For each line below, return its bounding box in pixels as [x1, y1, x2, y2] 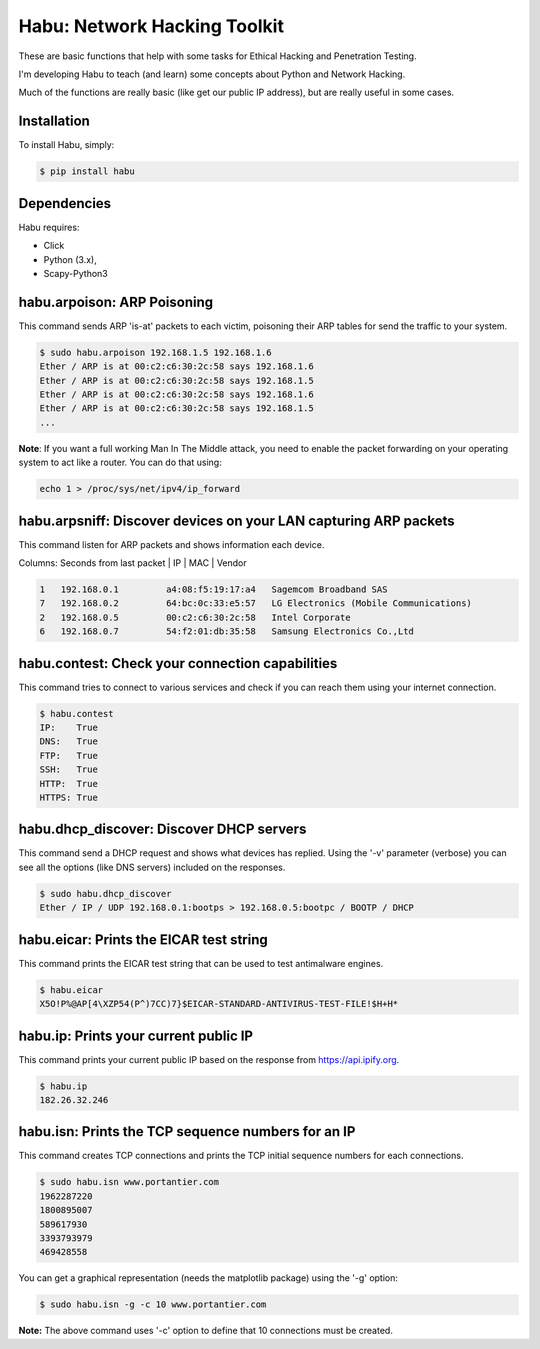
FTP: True [39, 750, 99, 761]
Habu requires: [18, 221, 80, 233]
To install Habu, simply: [18, 139, 115, 151]
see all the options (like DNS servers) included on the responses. [18, 861, 286, 873]
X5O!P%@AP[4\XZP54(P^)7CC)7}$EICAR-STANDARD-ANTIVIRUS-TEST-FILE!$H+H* [39, 998, 399, 1010]
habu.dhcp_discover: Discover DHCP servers [18, 821, 307, 838]
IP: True [39, 722, 99, 734]
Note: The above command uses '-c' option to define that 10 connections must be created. [18, 1325, 394, 1337]
